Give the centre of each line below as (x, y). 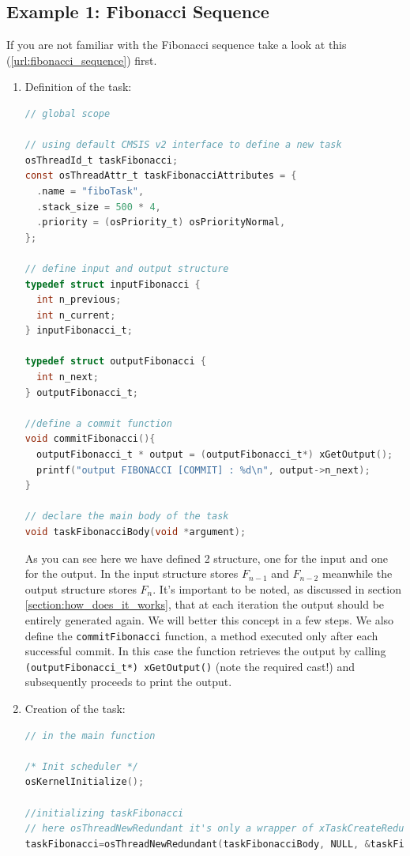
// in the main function (90, 735)
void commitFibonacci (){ (90, 439)
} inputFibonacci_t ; (79, 331)
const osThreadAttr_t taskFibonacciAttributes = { (161, 176)
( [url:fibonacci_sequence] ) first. (82, 60)
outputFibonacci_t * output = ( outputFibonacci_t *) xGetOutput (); (215, 455)
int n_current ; (76, 315)
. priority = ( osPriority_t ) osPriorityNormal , (161, 222)
